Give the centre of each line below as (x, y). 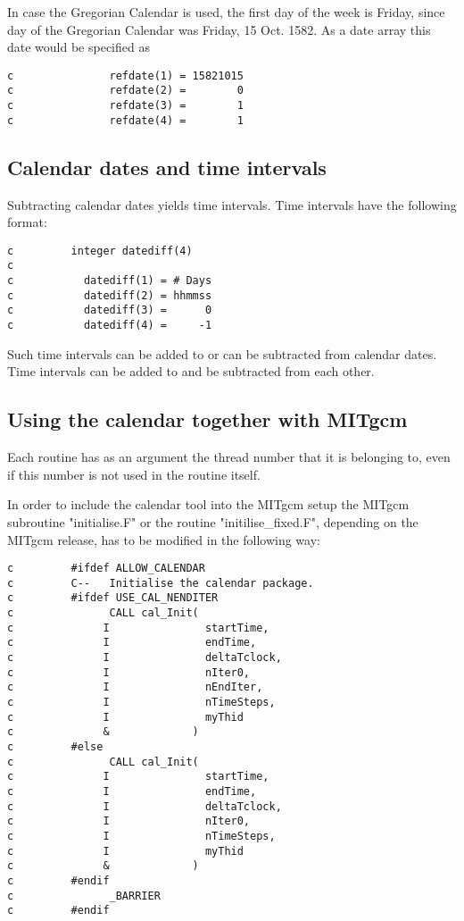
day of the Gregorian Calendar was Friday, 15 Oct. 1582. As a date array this (219, 29)
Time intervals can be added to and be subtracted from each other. (191, 371)
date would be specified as (79, 47)
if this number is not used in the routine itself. (134, 474)
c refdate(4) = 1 (125, 120)
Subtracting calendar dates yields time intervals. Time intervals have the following (232, 204)
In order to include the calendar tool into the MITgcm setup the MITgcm (208, 504)
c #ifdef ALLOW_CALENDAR (106, 569)
